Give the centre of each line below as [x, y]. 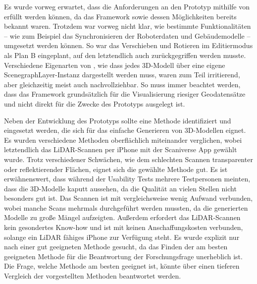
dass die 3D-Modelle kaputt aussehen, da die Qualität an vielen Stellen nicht [120, 188]
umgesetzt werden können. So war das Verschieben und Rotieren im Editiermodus [128, 45]
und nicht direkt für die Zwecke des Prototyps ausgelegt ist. [95, 103]
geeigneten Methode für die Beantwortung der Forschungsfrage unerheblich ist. [123, 256]
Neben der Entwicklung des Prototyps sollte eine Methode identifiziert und [118, 120]
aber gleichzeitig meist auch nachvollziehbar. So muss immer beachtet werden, [122, 84]
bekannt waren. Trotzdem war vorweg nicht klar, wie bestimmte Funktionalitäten [128, 26]
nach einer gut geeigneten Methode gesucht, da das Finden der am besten [116, 247]
